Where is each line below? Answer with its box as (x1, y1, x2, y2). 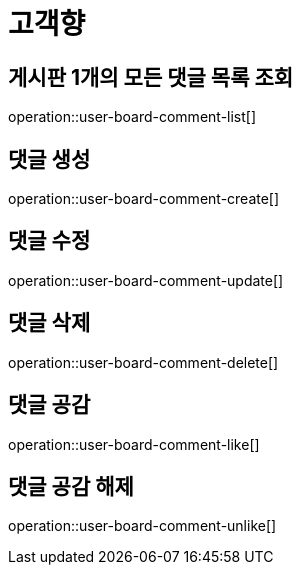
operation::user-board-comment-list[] (8, 108, 257, 126)
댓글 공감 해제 (8, 473, 134, 499)
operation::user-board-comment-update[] (8, 271, 284, 289)
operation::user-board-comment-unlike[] (8, 517, 277, 535)
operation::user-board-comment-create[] (8, 190, 280, 208)
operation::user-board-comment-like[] (8, 435, 260, 453)
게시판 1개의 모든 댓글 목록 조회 (8, 64, 294, 90)
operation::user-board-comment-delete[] (8, 353, 279, 371)
